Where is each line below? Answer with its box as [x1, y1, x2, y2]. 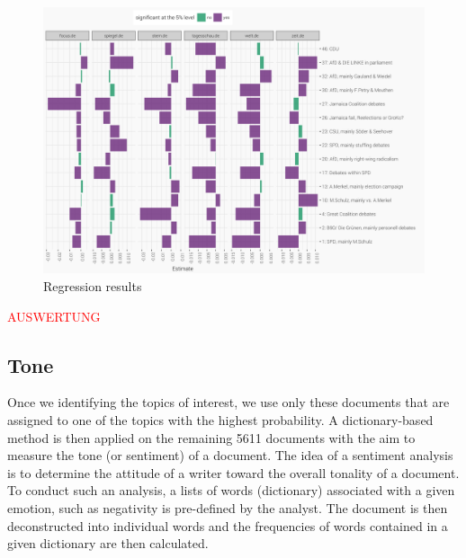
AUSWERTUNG [7, 306, 101, 325]
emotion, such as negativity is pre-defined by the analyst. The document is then [7, 499, 448, 518]
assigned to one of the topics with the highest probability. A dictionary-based [7, 411, 434, 430]
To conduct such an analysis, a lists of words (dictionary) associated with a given [7, 481, 455, 500]
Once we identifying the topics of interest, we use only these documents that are [7, 393, 450, 412]
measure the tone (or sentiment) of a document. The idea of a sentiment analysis [7, 446, 453, 465]
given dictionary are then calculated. [7, 534, 209, 553]
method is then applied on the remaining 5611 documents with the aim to [7, 428, 416, 447]
